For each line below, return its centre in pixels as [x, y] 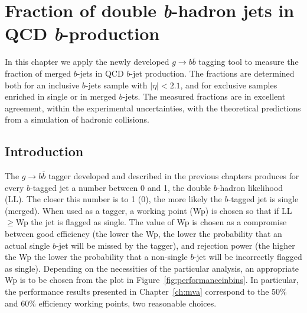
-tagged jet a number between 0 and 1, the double [121, 187]
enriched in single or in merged [61, 96]
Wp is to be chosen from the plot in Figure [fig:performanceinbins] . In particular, [152, 280]
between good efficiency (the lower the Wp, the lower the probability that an [143, 234]
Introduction [44, 151]
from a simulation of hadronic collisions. [77, 119]
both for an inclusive [42, 85]
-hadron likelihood [250, 187]
